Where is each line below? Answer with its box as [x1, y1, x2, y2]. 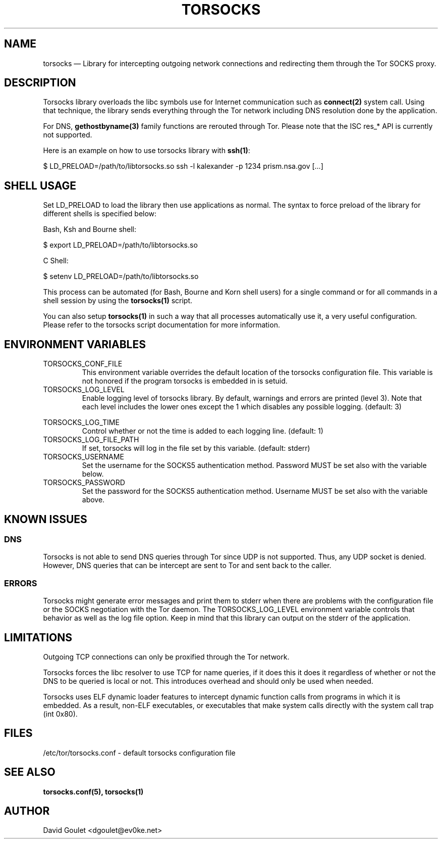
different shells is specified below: [43, 209, 157, 218]
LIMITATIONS [4, 631, 73, 644]
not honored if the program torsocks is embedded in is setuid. [82, 377, 288, 386]
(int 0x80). [43, 709, 78, 718]
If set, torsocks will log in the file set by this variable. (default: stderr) [82, 444, 310, 453]
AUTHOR [4, 805, 50, 818]
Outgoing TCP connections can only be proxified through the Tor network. [43, 652, 290, 661]
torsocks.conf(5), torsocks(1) [43, 787, 144, 796]
